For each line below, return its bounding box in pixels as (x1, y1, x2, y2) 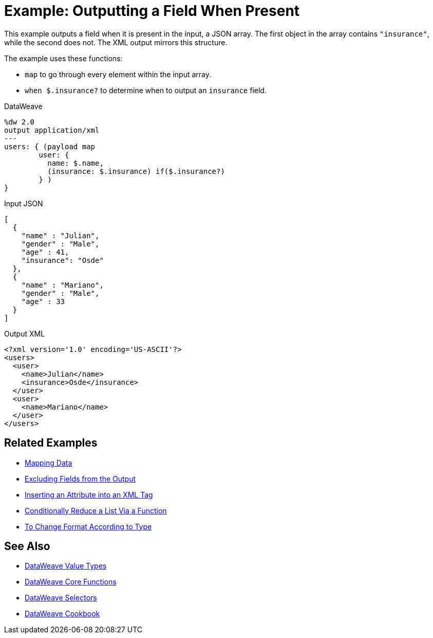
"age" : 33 (21, 297, 65, 306)
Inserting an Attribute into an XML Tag (25, 490, 153, 499)
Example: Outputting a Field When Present (4, 2, 300, 20)
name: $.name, (47, 158, 104, 167)
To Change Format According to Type (25, 522, 152, 531)
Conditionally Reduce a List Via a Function (25, 506, 167, 515)
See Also (4, 540, 50, 553)
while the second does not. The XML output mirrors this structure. (4, 38, 228, 47)
